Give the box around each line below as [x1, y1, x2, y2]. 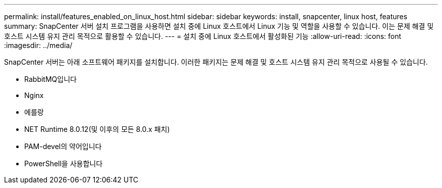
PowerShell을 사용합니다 [24, 159, 103, 168]
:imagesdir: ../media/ [4, 41, 73, 50]
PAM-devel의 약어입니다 [24, 142, 102, 151]
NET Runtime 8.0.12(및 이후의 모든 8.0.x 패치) [24, 125, 170, 133]
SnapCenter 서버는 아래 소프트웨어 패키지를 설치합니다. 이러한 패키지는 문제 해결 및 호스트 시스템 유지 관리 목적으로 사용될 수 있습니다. [4, 58, 428, 66]
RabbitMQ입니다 [24, 75, 77, 83]
